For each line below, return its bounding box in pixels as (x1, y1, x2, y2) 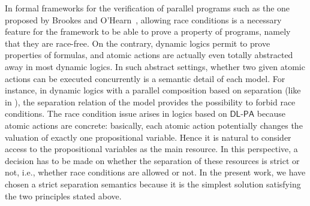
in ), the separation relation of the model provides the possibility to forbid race (5, 95, 296, 108)
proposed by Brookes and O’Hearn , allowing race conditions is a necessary (5, 13, 282, 26)
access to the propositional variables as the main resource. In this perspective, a (5, 143, 298, 155)
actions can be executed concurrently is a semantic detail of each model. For (5, 72, 285, 84)
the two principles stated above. (5, 189, 122, 202)
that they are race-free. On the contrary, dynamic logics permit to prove (5, 37, 270, 49)
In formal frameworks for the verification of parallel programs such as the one (5, 2, 290, 14)
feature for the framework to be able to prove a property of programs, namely (5, 25, 291, 38)
